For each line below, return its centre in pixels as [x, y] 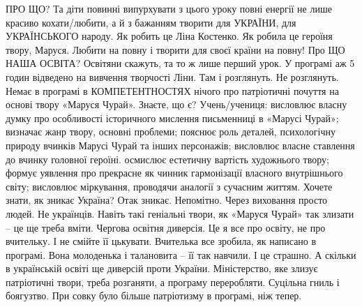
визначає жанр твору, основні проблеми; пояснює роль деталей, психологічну [171, 132]
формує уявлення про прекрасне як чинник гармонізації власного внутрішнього [174, 173]
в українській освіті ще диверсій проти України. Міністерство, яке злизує [162, 268]
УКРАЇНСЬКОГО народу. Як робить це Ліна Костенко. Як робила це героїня [169, 36]
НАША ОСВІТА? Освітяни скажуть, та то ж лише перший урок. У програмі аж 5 [180, 63]
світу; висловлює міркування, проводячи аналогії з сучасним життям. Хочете [169, 186]
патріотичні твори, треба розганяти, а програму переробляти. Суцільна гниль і [173, 282]
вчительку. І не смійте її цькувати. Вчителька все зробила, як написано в [161, 241]
